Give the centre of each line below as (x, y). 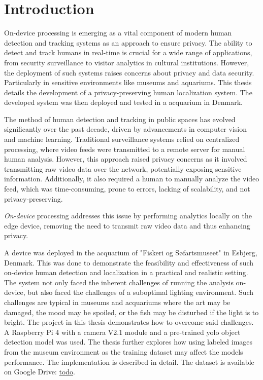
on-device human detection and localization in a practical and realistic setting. (126, 272)
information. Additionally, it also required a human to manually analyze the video (132, 179)
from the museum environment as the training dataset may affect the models (124, 351)
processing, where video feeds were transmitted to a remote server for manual (125, 149)
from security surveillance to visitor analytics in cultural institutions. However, (127, 62)
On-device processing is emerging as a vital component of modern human (118, 33)
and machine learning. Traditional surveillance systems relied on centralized (122, 139)
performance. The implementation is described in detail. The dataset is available (129, 362)
